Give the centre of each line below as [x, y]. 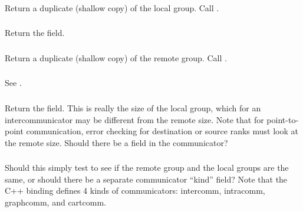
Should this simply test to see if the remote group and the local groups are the [147, 168]
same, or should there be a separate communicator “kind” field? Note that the [146, 179]
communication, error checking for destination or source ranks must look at [162, 131]
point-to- [283, 119]
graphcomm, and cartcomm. [55, 202]
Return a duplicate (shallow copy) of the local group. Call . [112, 7]
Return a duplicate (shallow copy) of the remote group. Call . [116, 57]
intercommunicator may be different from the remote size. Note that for [134, 119]
